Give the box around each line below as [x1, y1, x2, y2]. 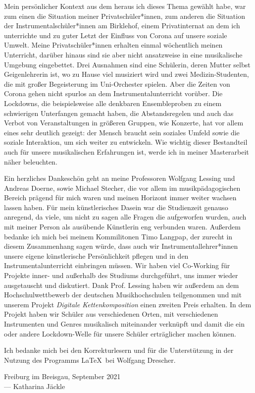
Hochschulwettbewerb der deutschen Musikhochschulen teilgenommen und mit [4, 289, 242, 300]
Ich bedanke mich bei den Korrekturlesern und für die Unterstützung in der [4, 345, 234, 355]
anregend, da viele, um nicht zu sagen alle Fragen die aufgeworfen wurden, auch [4, 212, 247, 222]
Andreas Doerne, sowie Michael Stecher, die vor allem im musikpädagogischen [4, 182, 241, 193]
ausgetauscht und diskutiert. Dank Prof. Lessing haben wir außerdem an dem [4, 280, 239, 290]
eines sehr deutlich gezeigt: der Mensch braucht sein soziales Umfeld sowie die [4, 127, 240, 137]
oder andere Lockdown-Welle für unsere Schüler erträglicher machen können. [4, 328, 236, 338]
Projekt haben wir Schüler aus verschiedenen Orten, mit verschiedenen [4, 309, 218, 319]
